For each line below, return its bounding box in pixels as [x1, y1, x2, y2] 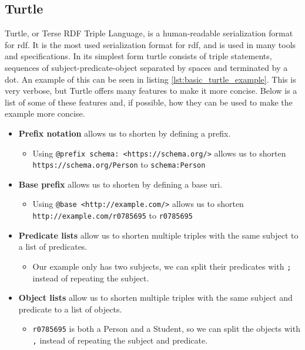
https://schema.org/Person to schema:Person [32, 158, 206, 171]
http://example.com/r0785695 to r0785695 [32, 209, 193, 222]
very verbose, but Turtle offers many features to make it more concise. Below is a [5, 84, 297, 97]
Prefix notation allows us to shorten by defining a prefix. [18, 127, 231, 139]
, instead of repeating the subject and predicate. [32, 334, 208, 346]
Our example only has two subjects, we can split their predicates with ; [32, 260, 291, 272]
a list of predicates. [18, 240, 88, 253]
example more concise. [5, 107, 85, 120]
